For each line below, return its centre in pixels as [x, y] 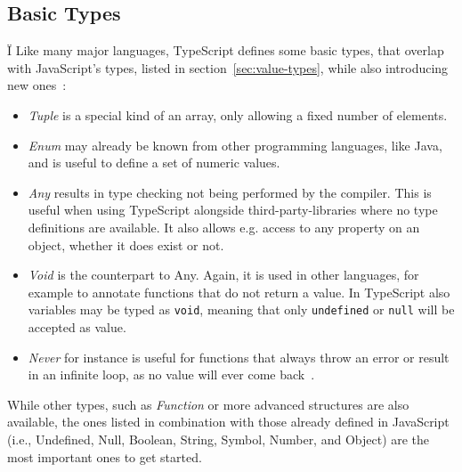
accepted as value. [77, 326]
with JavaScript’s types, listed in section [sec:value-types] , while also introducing [228, 67]
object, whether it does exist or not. [126, 244]
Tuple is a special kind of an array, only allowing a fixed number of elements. [238, 114]
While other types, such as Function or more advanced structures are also [208, 404]
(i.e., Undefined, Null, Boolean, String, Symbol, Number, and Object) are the [219, 439]
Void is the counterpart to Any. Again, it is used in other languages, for [223, 275]
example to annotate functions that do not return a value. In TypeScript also [239, 292]
